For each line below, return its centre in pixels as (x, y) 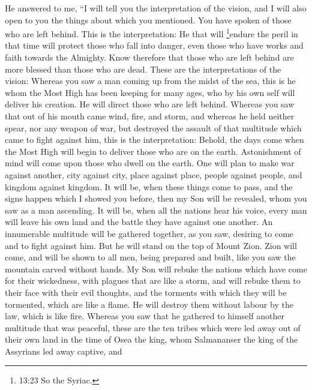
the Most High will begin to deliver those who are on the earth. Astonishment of (153, 151)
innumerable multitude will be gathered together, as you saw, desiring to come (149, 233)
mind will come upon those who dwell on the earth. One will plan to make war (150, 163)
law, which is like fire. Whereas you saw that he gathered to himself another (145, 316)
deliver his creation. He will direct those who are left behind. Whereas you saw (150, 104)
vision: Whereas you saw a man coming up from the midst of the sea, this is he (150, 81)
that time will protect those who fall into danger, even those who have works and (154, 45)
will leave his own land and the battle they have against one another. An (139, 222)
